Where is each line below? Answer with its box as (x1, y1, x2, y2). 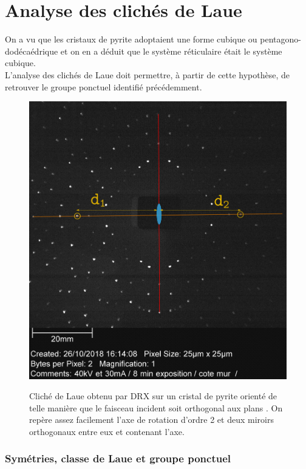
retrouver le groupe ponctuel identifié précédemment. (5, 80, 202, 93)
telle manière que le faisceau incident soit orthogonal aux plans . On (29, 401, 283, 414)
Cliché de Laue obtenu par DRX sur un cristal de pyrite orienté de (29, 390, 277, 402)
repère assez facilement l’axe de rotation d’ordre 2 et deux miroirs (29, 413, 274, 426)
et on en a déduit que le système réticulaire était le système (60, 44, 282, 57)
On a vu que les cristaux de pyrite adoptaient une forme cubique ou (5, 33, 257, 46)
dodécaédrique (5, 44, 58, 57)
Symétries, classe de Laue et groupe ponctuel (5, 451, 231, 466)
